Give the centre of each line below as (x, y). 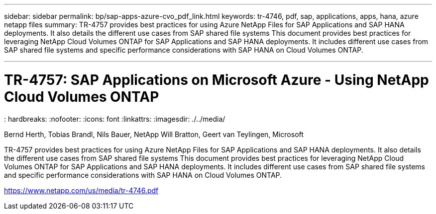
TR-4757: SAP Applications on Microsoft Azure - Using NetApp (217, 80)
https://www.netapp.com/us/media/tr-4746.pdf (81, 190)
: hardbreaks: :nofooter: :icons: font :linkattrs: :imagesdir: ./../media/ (115, 119)
